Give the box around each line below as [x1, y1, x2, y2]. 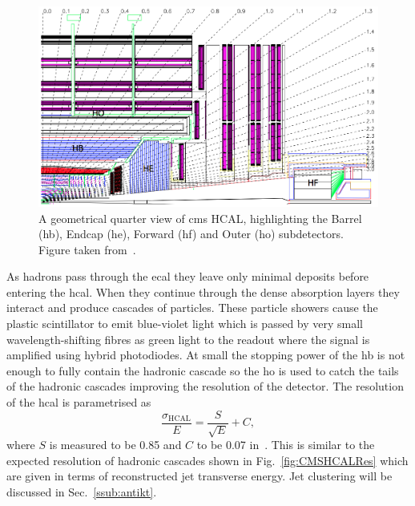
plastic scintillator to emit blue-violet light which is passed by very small [6, 315, 364, 332]
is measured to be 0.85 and [49, 436, 182, 453]
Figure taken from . [38, 241, 136, 257]
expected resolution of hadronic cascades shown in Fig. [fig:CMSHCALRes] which [6, 451, 409, 468]
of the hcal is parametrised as [6, 394, 151, 411]
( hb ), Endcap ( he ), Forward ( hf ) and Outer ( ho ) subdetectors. [38, 225, 344, 242]
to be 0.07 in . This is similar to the [196, 436, 375, 453]
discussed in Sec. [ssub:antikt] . [6, 483, 157, 500]
